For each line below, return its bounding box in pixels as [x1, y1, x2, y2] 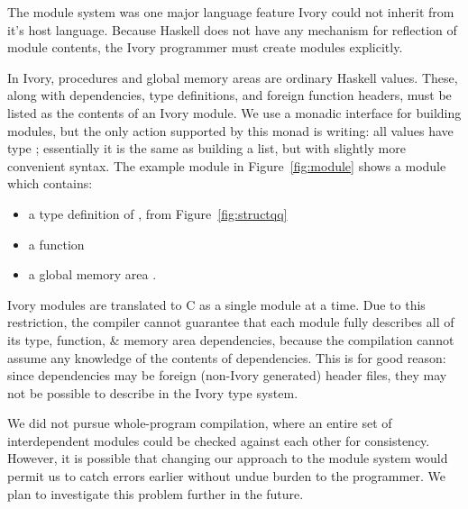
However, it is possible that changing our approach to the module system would [7, 449, 448, 468]
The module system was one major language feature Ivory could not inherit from [7, 3, 454, 21]
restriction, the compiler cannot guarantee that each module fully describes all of [7, 313, 454, 332]
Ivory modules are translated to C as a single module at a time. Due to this [7, 295, 426, 314]
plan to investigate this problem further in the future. [7, 484, 304, 503]
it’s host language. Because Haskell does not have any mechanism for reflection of [7, 20, 457, 39]
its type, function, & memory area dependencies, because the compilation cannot [7, 330, 454, 349]
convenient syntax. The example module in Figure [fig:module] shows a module [7, 156, 446, 175]
